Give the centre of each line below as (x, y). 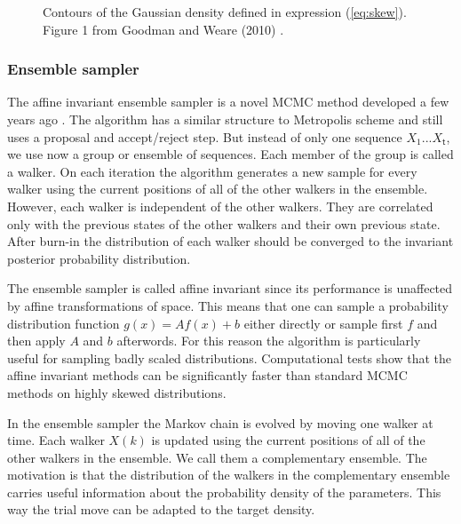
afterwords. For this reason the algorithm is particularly (269, 341)
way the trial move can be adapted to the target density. (161, 509)
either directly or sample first (323, 323)
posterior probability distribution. (99, 258)
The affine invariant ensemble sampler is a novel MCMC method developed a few (228, 102)
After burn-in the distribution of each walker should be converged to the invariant (230, 241)
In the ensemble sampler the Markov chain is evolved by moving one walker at (220, 422)
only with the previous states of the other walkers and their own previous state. (224, 223)
